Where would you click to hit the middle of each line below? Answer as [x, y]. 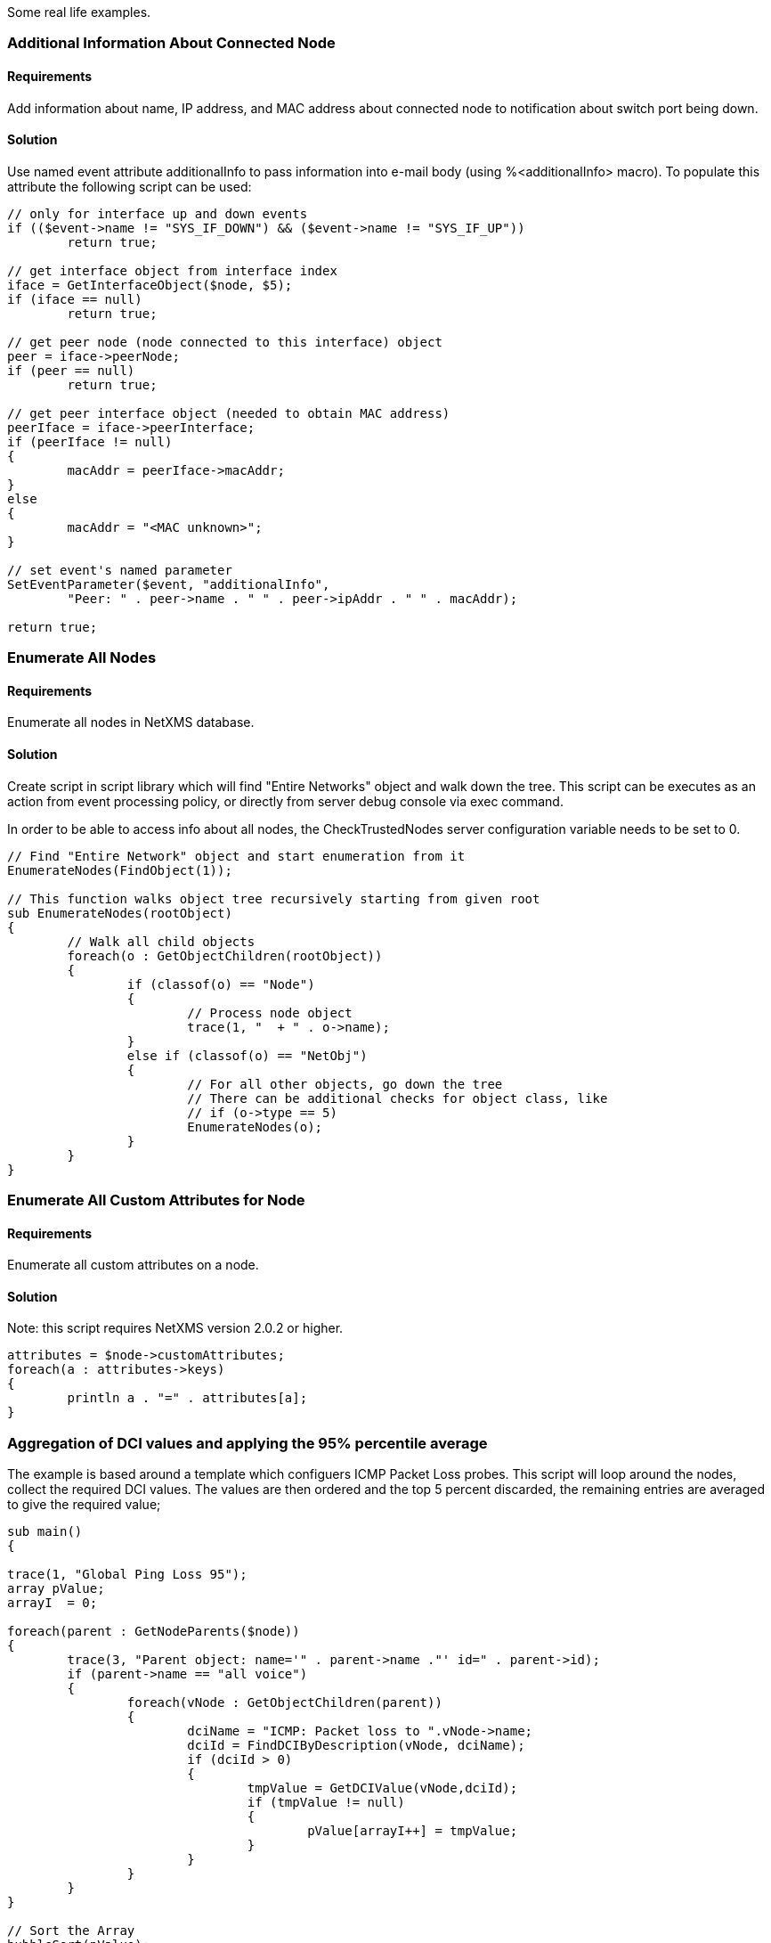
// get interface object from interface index [172, 270]
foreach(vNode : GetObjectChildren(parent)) [284, 1703]
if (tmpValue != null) [326, 1803]
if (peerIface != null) [90, 441]
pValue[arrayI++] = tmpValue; [413, 1831]
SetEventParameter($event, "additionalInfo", [169, 584]
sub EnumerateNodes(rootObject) [120, 913]
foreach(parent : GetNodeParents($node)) [154, 1632]
